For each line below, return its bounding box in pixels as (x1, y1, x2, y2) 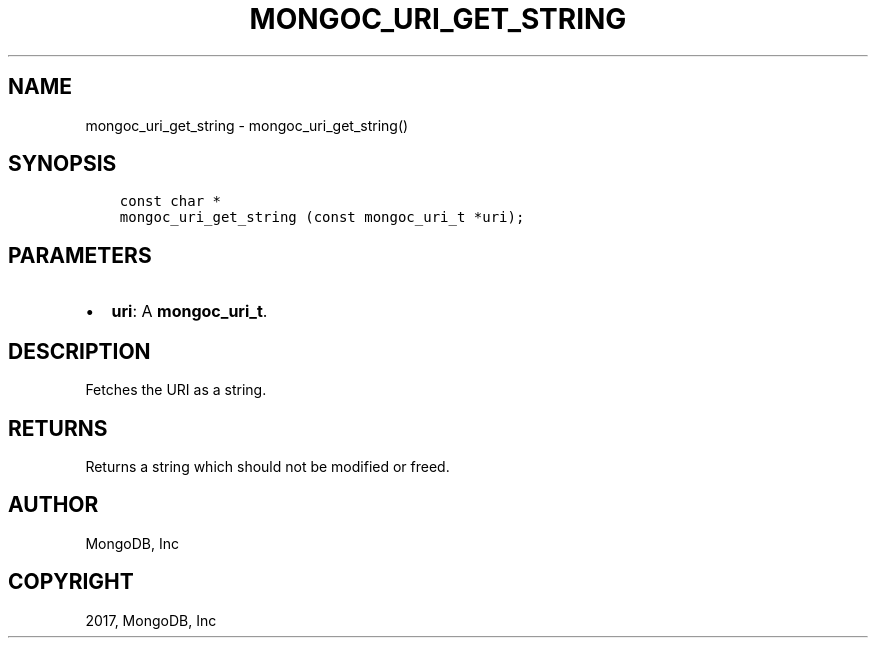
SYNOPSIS (8, 151, 117, 177)
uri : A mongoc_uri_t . (111, 301, 268, 322)
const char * (119, 193, 221, 210)
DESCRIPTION (8, 338, 151, 364)
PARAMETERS (8, 242, 152, 268)
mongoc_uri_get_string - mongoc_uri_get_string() (85, 116, 409, 134)
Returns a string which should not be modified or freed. (85, 457, 450, 475)
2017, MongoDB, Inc (85, 611, 217, 629)
